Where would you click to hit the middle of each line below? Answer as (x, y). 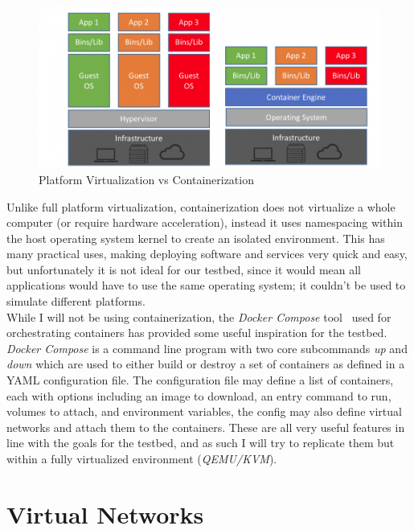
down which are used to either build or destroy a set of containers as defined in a (206, 364)
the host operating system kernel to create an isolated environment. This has (196, 238)
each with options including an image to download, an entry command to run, (199, 395)
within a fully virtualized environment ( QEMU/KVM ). (142, 459)
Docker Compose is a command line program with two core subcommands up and (207, 348)
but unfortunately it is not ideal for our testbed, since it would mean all (184, 269)
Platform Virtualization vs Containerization (146, 179)
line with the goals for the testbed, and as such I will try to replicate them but (201, 443)
